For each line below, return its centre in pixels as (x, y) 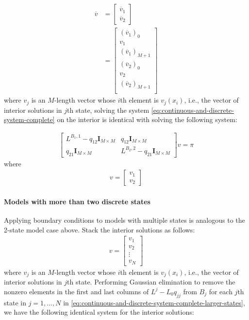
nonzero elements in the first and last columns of (76, 291)
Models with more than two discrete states (77, 201)
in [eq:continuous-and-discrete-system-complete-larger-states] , (154, 302)
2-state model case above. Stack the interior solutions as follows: (100, 229)
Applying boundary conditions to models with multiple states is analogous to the (124, 220)
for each (221, 291)
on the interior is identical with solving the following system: (147, 119)
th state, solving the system (108, 110)
